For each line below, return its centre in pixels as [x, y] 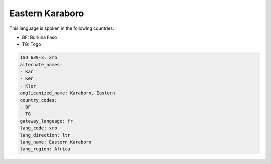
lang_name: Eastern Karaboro [56, 142]
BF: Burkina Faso [39, 37]
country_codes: [38, 100]
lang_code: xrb [38, 128]
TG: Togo [31, 44]
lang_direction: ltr [45, 135]
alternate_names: [41, 65]
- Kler [28, 86]
